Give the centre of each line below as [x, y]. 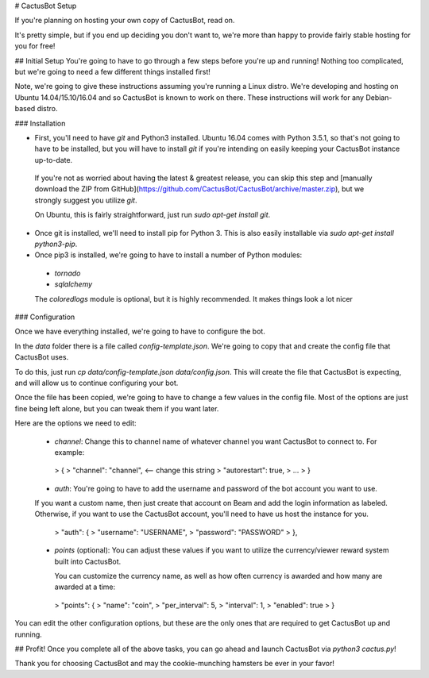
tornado [68, 273]
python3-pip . [56, 244]
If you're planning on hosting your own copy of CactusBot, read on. [125, 21]
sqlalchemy [73, 284]
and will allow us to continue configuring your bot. [97, 383]
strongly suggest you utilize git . [86, 200]
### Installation [40, 123]
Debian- [379, 97]
